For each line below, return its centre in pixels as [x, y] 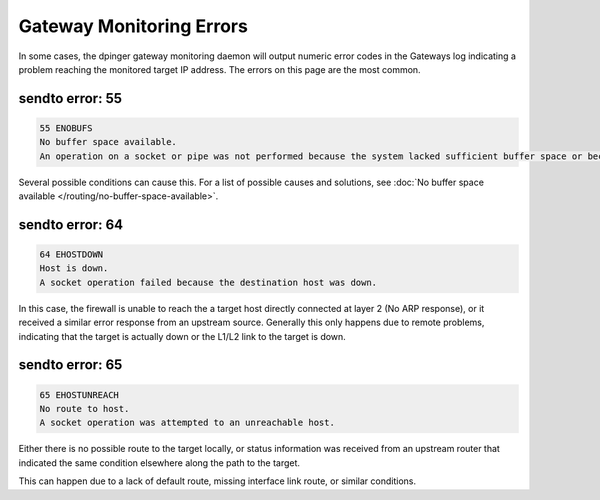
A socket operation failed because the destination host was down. [208, 282]
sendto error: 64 [71, 224]
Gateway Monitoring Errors [133, 26]
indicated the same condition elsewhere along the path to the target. [159, 462]
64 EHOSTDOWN [71, 254]
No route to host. [84, 409]
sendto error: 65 [70, 365]
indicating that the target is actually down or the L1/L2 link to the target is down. [182, 336]
